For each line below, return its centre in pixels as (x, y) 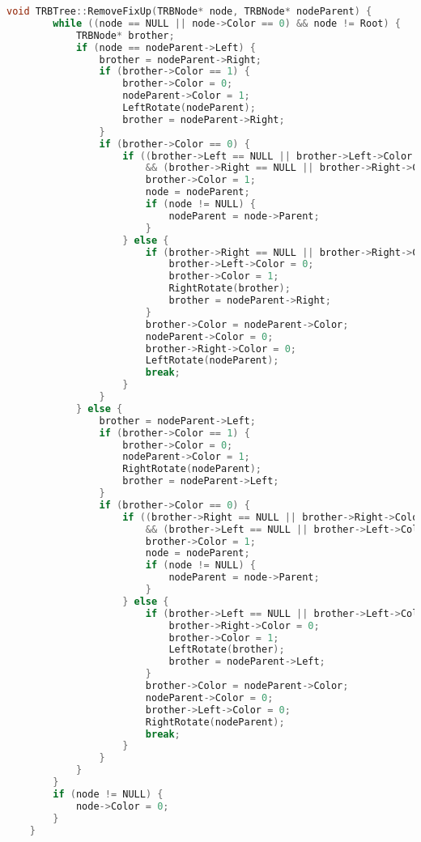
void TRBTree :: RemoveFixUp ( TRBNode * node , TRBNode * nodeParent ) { (189, 11)
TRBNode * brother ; (125, 35)
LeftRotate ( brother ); (227, 650)
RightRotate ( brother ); (230, 289)
